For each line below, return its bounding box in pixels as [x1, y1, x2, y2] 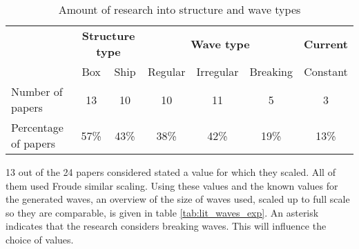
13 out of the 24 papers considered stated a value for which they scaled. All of [6, 165, 336, 179]
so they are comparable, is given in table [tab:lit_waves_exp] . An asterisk [6, 205, 319, 219]
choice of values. [6, 232, 74, 246]
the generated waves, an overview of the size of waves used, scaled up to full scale [6, 192, 350, 206]
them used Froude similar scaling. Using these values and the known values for [6, 178, 338, 192]
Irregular [196, 63, 239, 79]
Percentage [11, 119, 64, 135]
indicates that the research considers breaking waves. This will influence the [6, 219, 327, 233]
